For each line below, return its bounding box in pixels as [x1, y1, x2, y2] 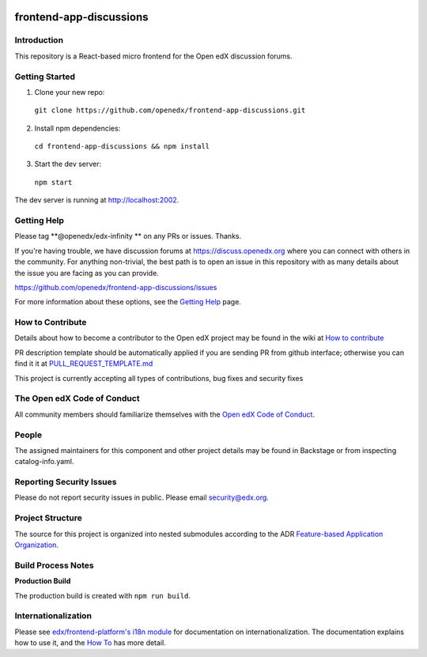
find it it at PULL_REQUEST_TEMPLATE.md [14, 359, 153, 368]
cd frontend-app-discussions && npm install [34, 142, 210, 151]
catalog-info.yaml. [14, 457, 74, 466]
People [14, 429, 43, 440]
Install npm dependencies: [34, 123, 121, 133]
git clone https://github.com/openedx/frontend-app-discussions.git [34, 106, 306, 115]
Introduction [14, 35, 63, 46]
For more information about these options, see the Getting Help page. [14, 297, 241, 307]
